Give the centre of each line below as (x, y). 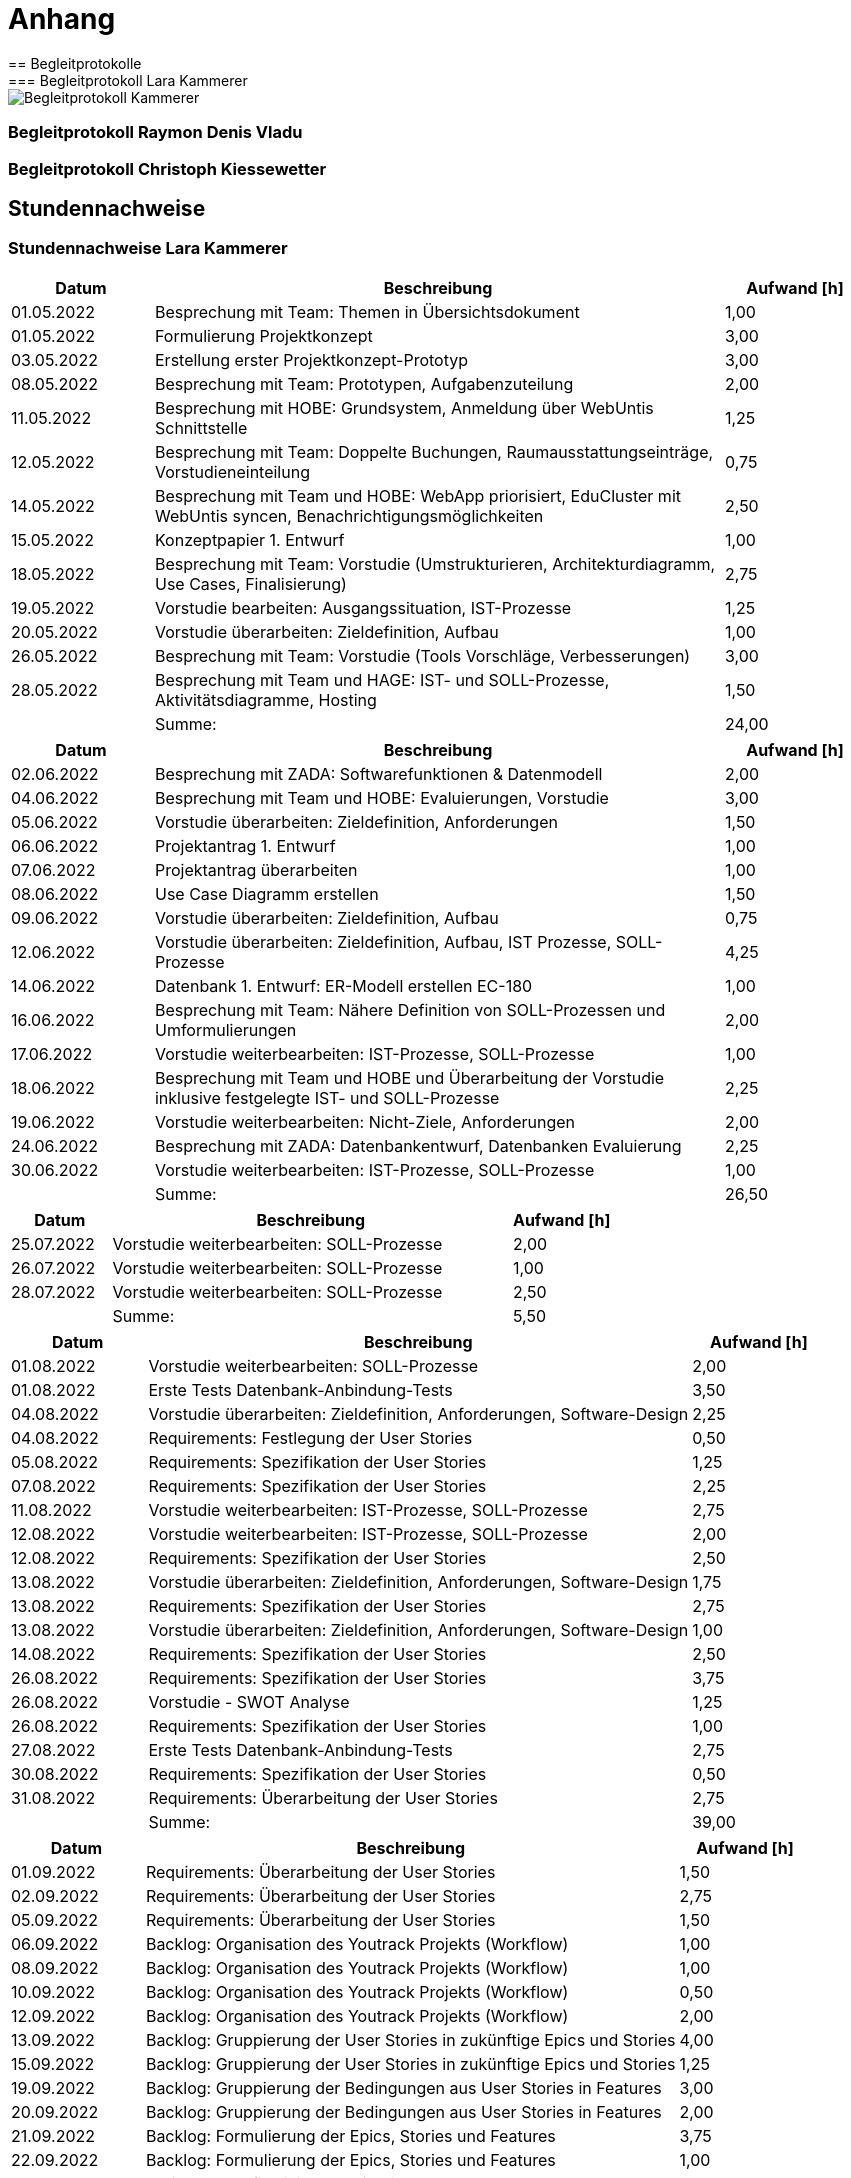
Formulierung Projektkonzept (263, 335)
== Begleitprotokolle (75, 63)
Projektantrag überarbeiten (256, 869)
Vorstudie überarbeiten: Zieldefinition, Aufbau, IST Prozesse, (383, 941)
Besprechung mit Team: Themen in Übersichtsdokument (367, 311)
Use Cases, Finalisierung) (250, 583)
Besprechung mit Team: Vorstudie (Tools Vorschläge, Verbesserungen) (422, 655)
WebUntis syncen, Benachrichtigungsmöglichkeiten (349, 515)
